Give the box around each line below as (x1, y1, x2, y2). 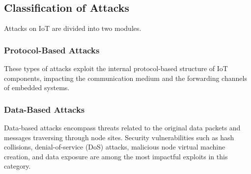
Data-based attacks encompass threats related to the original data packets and (4, 123, 241, 133)
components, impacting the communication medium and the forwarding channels (4, 73, 247, 83)
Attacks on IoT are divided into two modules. (4, 23, 141, 33)
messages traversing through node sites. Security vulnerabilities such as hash (4, 132, 234, 142)
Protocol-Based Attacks (4, 44, 100, 56)
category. (4, 161, 31, 171)
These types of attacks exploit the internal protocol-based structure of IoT (4, 63, 228, 74)
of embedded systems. (4, 82, 70, 93)
